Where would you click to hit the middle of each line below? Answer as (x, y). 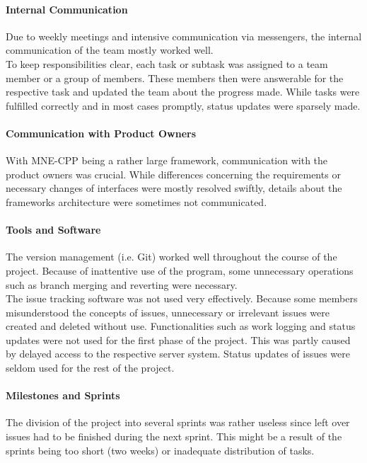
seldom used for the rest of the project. (90, 368)
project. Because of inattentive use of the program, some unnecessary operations (180, 270)
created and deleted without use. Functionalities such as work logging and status (181, 326)
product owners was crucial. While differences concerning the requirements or (173, 174)
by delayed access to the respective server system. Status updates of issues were (178, 354)
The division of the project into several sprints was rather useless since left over (178, 422)
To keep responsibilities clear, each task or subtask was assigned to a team (167, 63)
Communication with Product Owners (101, 133)
